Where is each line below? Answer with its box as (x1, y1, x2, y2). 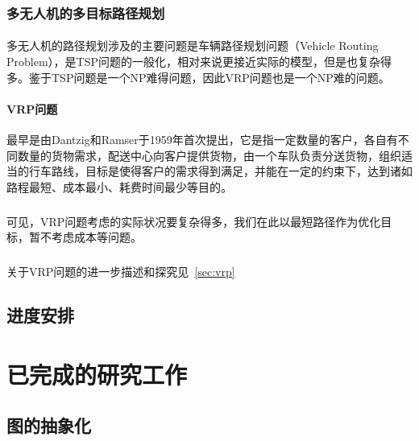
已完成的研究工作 (6, 357, 188, 390)
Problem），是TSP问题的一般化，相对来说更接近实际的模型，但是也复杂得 (6, 53, 392, 70)
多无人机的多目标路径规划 (6, 2, 165, 23)
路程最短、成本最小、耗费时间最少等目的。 (6, 178, 232, 195)
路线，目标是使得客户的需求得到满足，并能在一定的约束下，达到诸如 (51, 163, 413, 179)
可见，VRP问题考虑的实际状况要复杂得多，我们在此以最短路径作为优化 (6, 212, 381, 229)
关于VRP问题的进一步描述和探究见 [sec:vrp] (6, 263, 235, 280)
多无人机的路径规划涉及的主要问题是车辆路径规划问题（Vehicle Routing (6, 37, 379, 54)
